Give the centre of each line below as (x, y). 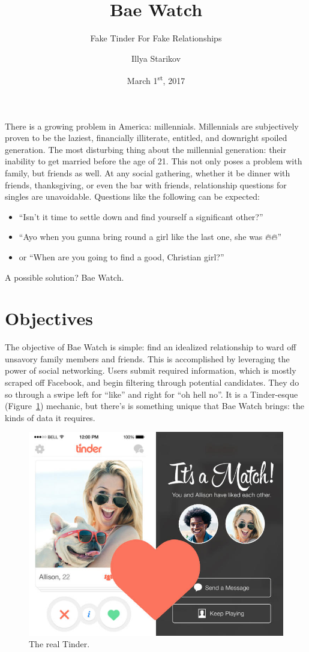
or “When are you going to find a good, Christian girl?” (121, 256)
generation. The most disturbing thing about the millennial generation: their (145, 149)
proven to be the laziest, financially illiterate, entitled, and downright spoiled (146, 138)
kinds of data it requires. (50, 417)
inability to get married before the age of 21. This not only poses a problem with (154, 161)
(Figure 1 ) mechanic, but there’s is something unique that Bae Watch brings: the (154, 406)
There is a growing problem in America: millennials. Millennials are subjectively (152, 126)
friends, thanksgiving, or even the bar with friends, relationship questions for (146, 184)
